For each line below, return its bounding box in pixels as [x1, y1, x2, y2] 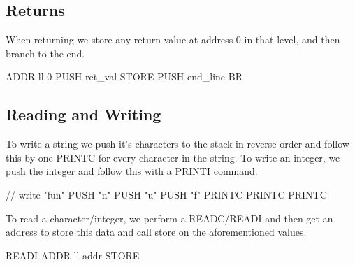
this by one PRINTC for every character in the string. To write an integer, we [6, 150, 340, 164]
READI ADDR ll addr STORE [6, 248, 140, 262]
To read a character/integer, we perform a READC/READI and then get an [6, 210, 333, 225]
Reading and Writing [6, 103, 161, 125]
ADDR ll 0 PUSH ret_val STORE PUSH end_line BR [6, 69, 242, 84]
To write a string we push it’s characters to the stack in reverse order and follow [6, 136, 349, 151]
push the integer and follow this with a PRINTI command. [6, 164, 258, 178]
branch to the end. [6, 45, 85, 60]
